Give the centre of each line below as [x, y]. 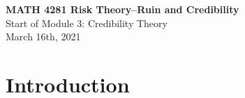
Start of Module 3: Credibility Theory [87, 23]
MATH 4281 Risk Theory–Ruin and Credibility [122, 9]
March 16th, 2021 [43, 36]
